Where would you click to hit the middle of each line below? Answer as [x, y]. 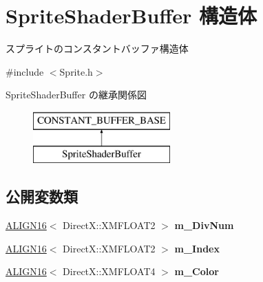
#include [25, 71]
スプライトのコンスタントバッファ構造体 [97, 48]
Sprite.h [76, 71]
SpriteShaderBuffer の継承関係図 [76, 95]
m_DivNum [204, 225]
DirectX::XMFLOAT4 [109, 271]
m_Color [197, 271]
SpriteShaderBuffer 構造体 [131, 15]
